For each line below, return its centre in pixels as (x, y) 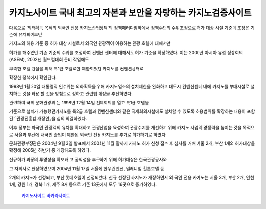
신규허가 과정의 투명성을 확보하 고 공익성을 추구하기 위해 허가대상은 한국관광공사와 (88, 159)
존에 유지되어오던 (26, 34)
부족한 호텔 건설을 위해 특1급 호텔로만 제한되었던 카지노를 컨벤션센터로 (76, 69)
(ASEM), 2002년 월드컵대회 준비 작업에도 (49, 60)
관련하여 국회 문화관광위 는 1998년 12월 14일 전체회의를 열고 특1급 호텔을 (79, 103)
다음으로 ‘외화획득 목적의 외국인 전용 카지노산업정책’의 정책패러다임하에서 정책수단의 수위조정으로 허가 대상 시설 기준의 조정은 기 (132, 28)
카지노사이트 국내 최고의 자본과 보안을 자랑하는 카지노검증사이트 (130, 13)
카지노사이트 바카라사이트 (46, 196)
